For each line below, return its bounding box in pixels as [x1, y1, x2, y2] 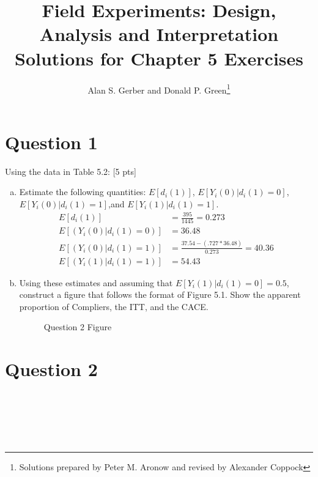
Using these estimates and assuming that [19, 276, 173, 289]
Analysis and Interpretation [39, 21, 279, 46]
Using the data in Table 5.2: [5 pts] [5, 165, 136, 177]
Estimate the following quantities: [19, 185, 146, 198]
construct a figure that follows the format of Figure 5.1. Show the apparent [19, 288, 301, 301]
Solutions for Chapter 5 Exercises [14, 45, 304, 70]
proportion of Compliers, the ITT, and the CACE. [19, 300, 209, 312]
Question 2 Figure [43, 320, 112, 333]
